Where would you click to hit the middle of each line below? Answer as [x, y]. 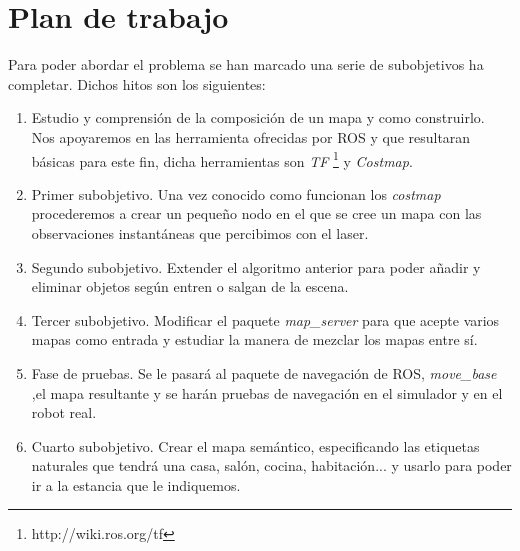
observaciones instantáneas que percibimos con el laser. [200, 232]
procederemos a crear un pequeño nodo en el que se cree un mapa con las [256, 213]
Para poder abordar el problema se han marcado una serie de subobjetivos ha [246, 64]
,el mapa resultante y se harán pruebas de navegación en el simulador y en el [267, 392]
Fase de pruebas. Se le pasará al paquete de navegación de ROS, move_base [264, 372]
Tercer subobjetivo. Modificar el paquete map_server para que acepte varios [265, 319]
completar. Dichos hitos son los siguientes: [137, 83]
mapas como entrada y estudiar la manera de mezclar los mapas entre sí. [254, 339]
